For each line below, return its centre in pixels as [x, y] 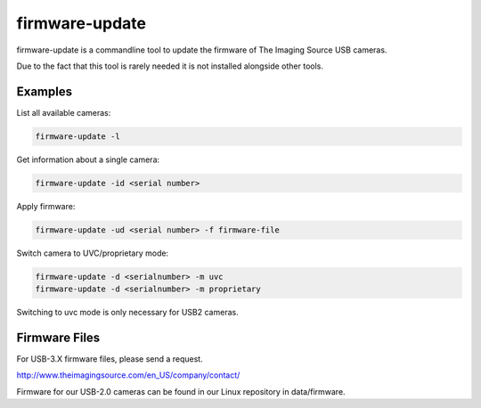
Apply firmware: [46, 206]
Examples [45, 91]
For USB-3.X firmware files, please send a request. [110, 359]
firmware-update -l [77, 136]
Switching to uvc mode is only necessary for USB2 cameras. [128, 313]
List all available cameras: [64, 112]
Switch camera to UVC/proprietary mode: [93, 253]
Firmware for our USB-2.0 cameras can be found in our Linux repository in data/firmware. [181, 391]
